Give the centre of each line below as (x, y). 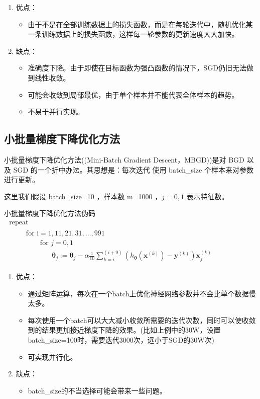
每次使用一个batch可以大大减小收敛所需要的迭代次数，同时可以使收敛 (142, 320)
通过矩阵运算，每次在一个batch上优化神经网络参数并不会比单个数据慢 (142, 293)
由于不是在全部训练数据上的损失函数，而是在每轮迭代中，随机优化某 (140, 24)
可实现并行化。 (52, 356)
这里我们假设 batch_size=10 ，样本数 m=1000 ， (83, 196)
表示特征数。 (208, 196)
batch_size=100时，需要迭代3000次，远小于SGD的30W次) (121, 339)
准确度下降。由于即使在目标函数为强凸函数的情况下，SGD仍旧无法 (137, 68)
